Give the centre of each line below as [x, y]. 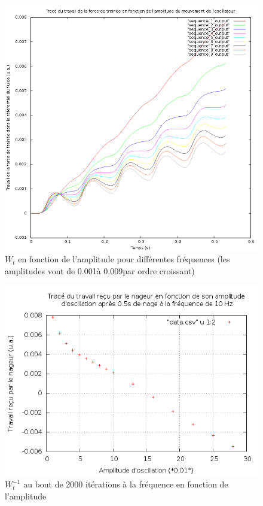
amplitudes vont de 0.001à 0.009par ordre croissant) [100, 270]
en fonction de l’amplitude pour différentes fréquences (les [124, 259]
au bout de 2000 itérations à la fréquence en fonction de [126, 484]
